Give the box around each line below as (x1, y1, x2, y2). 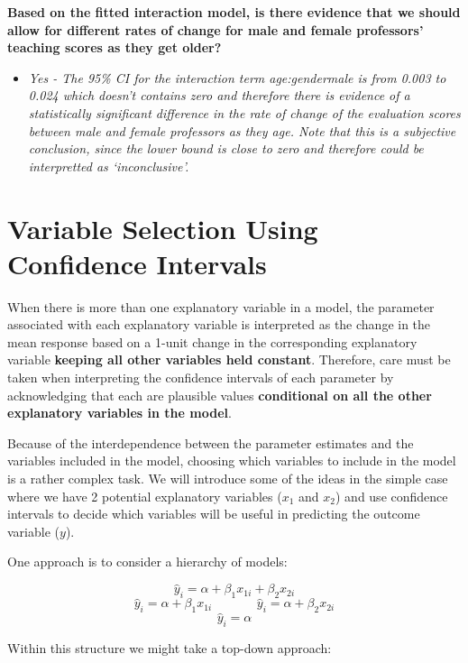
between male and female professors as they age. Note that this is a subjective (28, 121, 456, 140)
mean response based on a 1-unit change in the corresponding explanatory (7, 332, 418, 351)
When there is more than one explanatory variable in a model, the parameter (7, 297, 435, 316)
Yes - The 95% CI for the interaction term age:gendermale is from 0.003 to (28, 68, 446, 87)
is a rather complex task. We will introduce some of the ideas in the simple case (7, 469, 448, 487)
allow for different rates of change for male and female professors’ (7, 20, 424, 39)
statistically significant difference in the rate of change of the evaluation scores (28, 103, 461, 122)
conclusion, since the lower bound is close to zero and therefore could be (28, 139, 424, 158)
